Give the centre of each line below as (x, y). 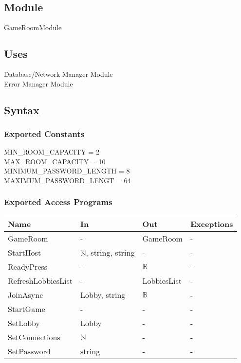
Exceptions (212, 224)
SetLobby (24, 323)
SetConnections (34, 337)
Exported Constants (44, 133)
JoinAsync (26, 294)
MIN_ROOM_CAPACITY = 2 (52, 152)
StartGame (27, 309)
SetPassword (29, 351)
